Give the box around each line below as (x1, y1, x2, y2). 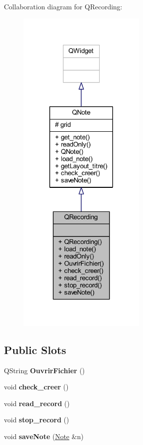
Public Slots (4, 342, 66, 357)
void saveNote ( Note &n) (4, 431, 84, 442)
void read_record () (4, 398, 70, 408)
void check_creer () (4, 382, 69, 392)
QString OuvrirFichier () (4, 365, 85, 375)
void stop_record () (4, 415, 69, 425)
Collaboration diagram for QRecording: (4, 1, 122, 11)
